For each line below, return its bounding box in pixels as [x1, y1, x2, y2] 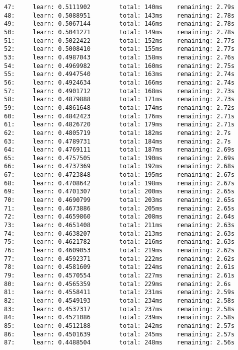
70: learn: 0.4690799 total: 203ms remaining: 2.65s [4, 196, 235, 204]
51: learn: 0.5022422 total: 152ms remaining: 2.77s [4, 37, 235, 44]
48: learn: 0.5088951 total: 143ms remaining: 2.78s [4, 12, 235, 19]
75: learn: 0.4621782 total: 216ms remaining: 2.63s [4, 238, 235, 246]
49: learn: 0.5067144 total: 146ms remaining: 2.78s [4, 20, 235, 28]
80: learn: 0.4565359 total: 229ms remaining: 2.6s [4, 280, 231, 288]
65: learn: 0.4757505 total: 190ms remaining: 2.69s [4, 154, 235, 162]
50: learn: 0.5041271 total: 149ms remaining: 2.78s [4, 28, 235, 36]
